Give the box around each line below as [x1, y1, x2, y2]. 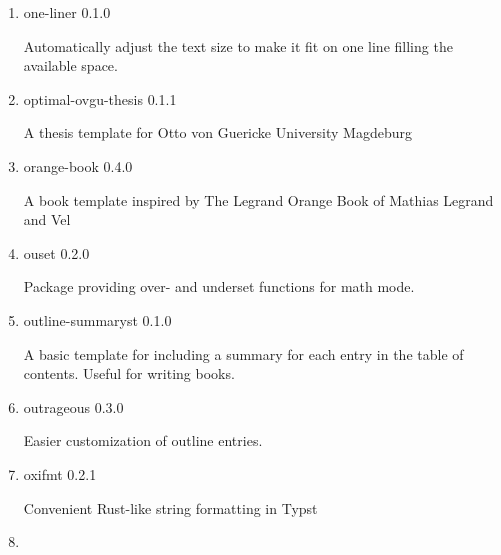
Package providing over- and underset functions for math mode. [23, 276, 415, 297]
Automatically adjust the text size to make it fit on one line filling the [23, 35, 453, 56]
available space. [23, 55, 118, 76]
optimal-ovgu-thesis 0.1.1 [23, 88, 177, 109]
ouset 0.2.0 [23, 242, 90, 263]
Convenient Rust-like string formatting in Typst [23, 497, 318, 518]
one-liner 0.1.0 [23, 2, 111, 22]
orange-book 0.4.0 [23, 155, 133, 176]
